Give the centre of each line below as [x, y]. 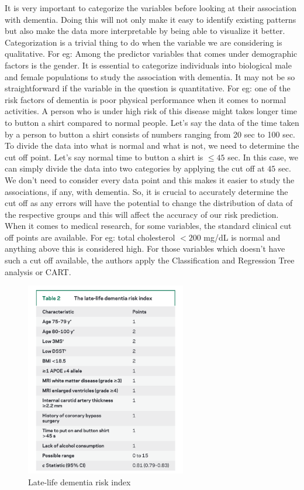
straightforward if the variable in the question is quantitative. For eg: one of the [148, 88]
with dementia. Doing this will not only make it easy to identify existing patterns [151, 19]
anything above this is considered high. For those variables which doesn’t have [145, 249]
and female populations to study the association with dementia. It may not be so [150, 76]
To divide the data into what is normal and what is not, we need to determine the [152, 145]
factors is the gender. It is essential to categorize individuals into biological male [148, 65]
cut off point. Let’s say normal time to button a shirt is [104, 157]
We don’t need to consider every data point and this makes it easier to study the [150, 179]
